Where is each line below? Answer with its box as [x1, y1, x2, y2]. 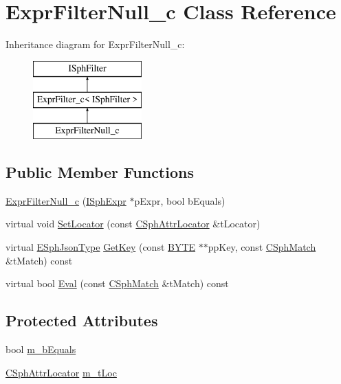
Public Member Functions [5, 161, 194, 183]
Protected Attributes [5, 310, 158, 331]
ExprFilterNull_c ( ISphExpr [5, 193, 126, 207]
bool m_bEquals [5, 342, 76, 357]
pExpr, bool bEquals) [134, 193, 225, 207]
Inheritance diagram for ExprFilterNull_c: [5, 37, 185, 52]
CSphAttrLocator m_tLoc [5, 365, 117, 379]
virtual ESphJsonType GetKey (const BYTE [5, 240, 196, 254]
